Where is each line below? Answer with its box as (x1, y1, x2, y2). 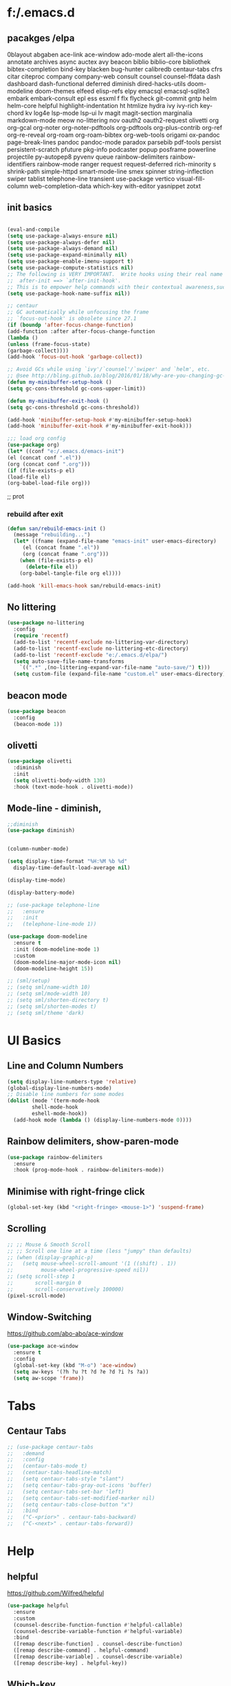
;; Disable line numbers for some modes (7, 1091, 125, 1098)
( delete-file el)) (25, 563, 78, 570)
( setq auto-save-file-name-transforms (13, 658, 125, 665)
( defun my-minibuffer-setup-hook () (7, 379, 112, 386)
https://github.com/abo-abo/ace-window (7, 1329, 124, 1338)
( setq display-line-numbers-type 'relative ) (7, 1078, 137, 1085)
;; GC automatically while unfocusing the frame (7, 309, 149, 316)
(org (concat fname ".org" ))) (22, 551, 109, 558)
